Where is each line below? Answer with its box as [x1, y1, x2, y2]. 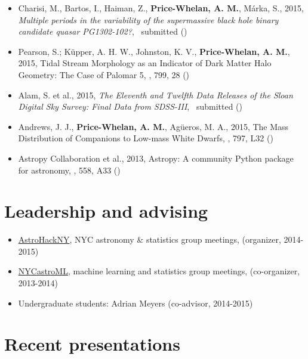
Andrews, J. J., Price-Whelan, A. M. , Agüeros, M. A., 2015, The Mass [18, 120, 289, 132]
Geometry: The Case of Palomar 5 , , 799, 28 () [18, 68, 190, 81]
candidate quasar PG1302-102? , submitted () [18, 25, 187, 38]
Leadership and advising [4, 199, 208, 223]
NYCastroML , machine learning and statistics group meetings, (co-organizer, [18, 265, 300, 277]
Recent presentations [4, 332, 180, 356]
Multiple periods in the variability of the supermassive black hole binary [18, 13, 279, 26]
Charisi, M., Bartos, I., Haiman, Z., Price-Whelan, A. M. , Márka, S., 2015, [18, 2, 304, 14]
